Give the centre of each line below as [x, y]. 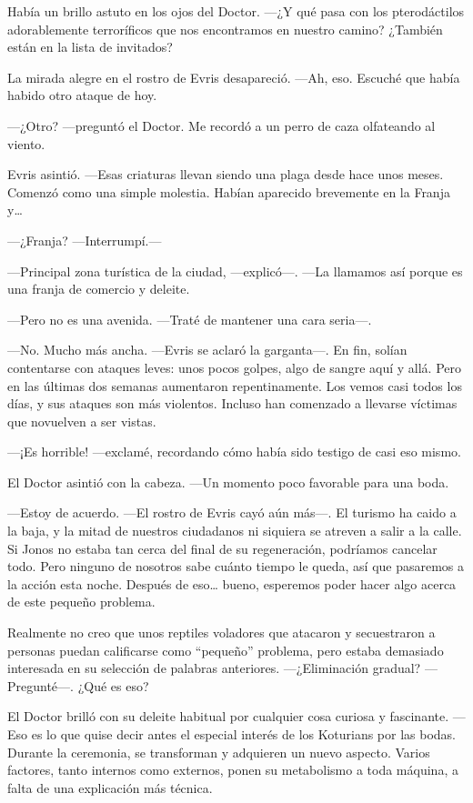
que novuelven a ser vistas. [82, 421]
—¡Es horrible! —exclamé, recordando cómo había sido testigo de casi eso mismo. [234, 452]
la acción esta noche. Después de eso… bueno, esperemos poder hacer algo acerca [232, 583]
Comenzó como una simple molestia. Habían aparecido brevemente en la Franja [229, 191]
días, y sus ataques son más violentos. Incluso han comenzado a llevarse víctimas [232, 403]
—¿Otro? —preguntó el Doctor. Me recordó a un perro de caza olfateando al [221, 125]
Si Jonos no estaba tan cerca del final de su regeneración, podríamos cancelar [222, 548]
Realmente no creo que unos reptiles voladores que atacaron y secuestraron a [221, 632]
